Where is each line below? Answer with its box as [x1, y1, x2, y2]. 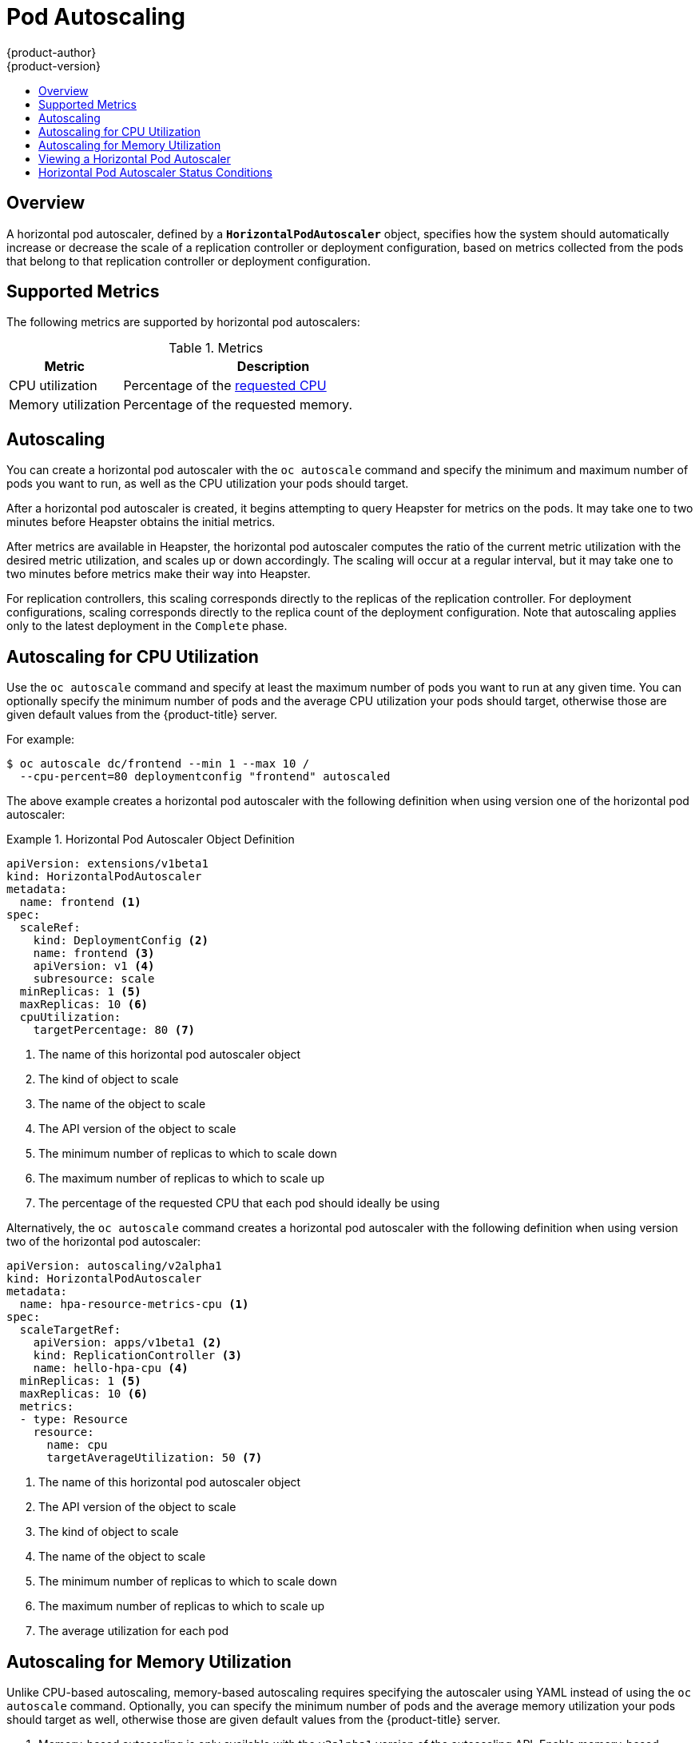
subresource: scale [33, 972, 155, 986]
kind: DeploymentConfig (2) [33, 934, 209, 947]
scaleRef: [19, 921, 81, 935]
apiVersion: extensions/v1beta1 [6, 857, 209, 871]
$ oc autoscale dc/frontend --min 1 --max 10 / [6, 757, 310, 771]
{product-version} [6, 58, 101, 73]
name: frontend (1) [19, 895, 141, 909]
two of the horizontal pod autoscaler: [6, 1234, 201, 1249]
